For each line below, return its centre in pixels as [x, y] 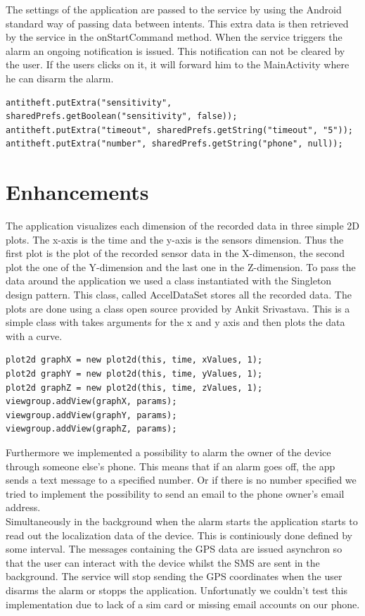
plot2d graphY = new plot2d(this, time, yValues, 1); [134, 374]
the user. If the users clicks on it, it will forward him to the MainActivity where [178, 64]
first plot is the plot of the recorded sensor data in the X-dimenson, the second [175, 253]
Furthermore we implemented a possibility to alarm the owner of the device [168, 452]
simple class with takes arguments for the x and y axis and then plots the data [175, 322]
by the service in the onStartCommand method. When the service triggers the [174, 37]
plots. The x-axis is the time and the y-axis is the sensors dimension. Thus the [175, 239]
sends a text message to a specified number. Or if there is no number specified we [181, 480]
